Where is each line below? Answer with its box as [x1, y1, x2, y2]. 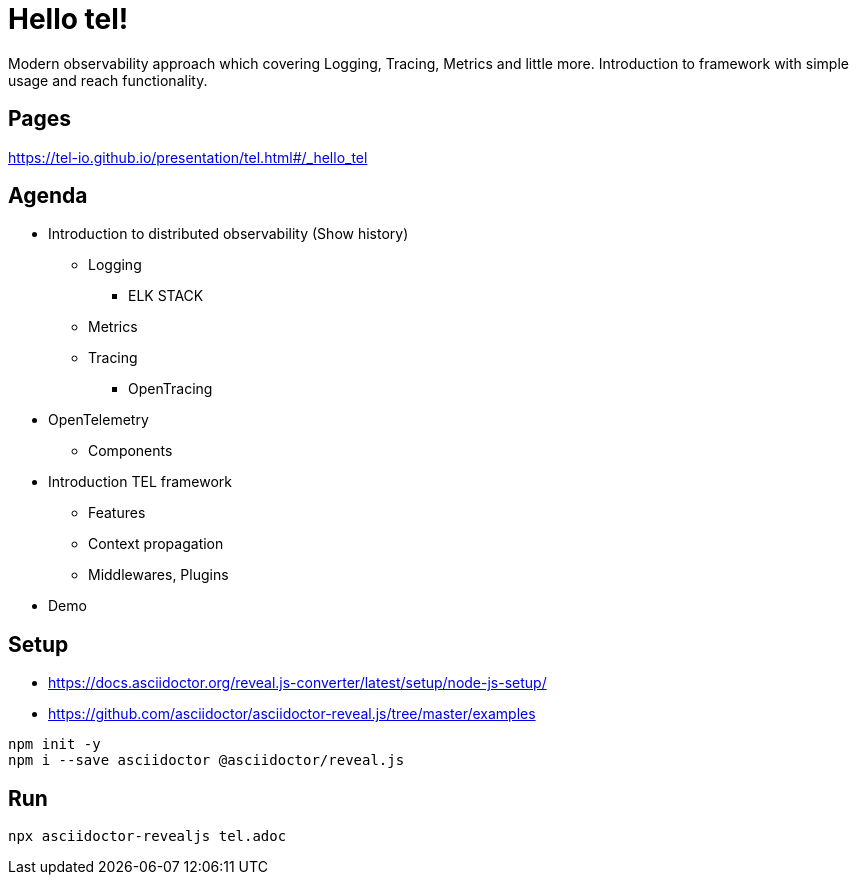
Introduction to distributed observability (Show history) [48, 225, 409, 243]
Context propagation [88, 535, 224, 553]
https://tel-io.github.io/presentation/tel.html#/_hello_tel [8, 148, 368, 166]
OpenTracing [128, 380, 213, 398]
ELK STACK [128, 287, 204, 305]
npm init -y [8, 736, 101, 753]
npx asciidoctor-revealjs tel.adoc [8, 828, 287, 845]
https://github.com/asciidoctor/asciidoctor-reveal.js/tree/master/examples [48, 705, 536, 723]
